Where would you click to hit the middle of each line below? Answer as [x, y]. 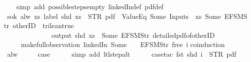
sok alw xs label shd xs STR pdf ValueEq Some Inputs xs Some [114, 16]
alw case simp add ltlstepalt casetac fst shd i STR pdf [122, 54]
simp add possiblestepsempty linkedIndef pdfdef [90, 6]
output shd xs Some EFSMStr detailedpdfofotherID [133, 35]
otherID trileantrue [43, 25]
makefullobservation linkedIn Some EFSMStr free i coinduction [123, 44]
